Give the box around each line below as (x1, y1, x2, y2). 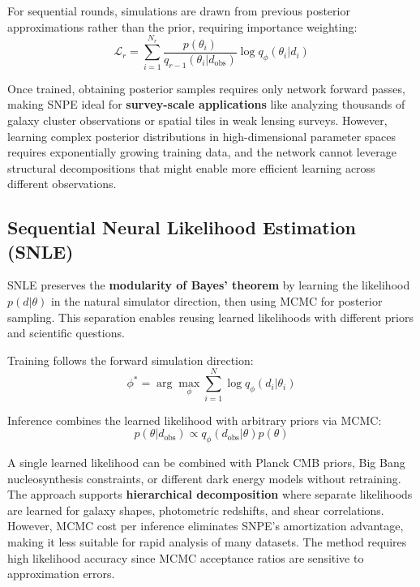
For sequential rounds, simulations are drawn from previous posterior (7, 2, 350, 19)
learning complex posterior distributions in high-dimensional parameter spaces (7, 127, 396, 144)
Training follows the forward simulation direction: (7, 351, 254, 368)
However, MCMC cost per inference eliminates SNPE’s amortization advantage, (7, 517, 404, 534)
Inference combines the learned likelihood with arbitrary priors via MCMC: (7, 411, 382, 428)
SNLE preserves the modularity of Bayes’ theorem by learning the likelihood (7, 276, 410, 293)
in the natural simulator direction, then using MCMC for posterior (50, 293, 383, 310)
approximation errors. (7, 565, 115, 582)
